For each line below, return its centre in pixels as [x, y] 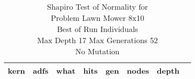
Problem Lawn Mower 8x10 [97, 18]
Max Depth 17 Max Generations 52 [97, 40]
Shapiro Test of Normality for [97, 7]
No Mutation [97, 51]
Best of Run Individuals [97, 29]
